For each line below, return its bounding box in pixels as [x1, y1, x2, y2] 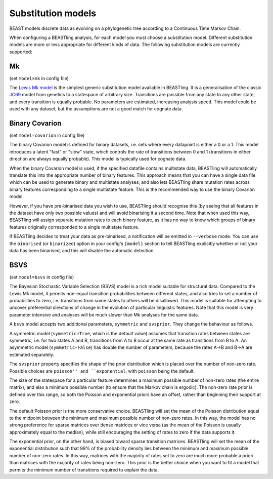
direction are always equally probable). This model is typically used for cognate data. [9, 156, 187, 162]
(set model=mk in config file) [9, 75, 69, 81]
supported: [9, 49, 32, 55]
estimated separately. [9, 351, 55, 357]
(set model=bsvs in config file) [9, 274, 74, 280]
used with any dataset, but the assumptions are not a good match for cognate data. [9, 106, 183, 112]
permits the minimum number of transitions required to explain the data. [9, 466, 159, 473]
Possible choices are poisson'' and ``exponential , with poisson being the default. [9, 368, 195, 374]
